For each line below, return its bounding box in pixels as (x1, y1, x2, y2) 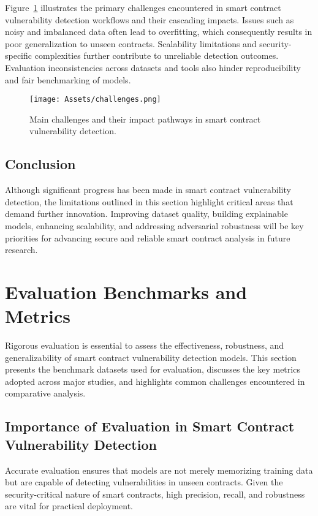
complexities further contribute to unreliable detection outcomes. (34, 49, 279, 62)
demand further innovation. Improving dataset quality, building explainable (5, 207, 288, 220)
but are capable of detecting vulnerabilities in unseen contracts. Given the (5, 476, 283, 488)
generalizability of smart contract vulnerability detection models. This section (5, 351, 297, 363)
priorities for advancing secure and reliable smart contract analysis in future (5, 231, 290, 244)
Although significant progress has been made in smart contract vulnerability (5, 183, 291, 196)
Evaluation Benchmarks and (5, 279, 248, 304)
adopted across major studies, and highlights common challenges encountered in (5, 374, 305, 387)
